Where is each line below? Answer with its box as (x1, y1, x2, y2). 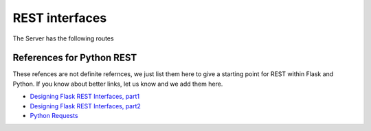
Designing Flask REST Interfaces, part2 (30, 102, 141, 110)
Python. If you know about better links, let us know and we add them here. (12, 80, 223, 88)
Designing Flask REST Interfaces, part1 (30, 93, 140, 101)
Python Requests (30, 112, 78, 120)
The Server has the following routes (12, 34, 114, 43)
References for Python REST (12, 52, 137, 64)
